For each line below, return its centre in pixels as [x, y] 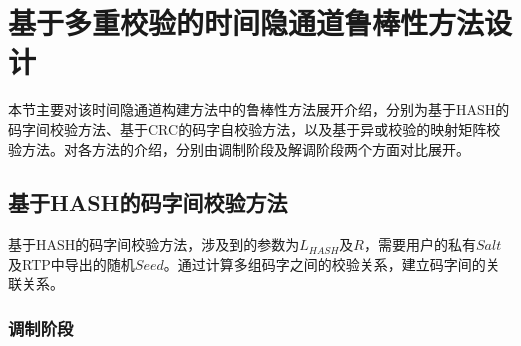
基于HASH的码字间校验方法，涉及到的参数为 [154, 244]
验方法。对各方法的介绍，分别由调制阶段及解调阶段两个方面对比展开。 [239, 148]
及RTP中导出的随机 [71, 263]
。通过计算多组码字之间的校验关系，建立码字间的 [324, 263]
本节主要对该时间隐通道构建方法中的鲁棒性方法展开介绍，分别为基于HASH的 [259, 109]
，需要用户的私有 [419, 244]
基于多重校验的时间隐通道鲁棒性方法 [246, 22]
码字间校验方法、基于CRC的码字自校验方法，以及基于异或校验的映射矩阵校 [254, 128]
